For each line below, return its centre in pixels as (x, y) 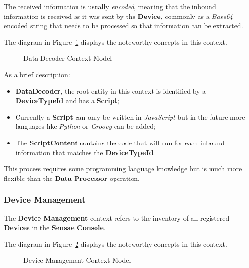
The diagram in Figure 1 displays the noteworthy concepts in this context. (115, 42)
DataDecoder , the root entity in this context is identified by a (111, 91)
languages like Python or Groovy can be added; (85, 126)
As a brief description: (37, 74)
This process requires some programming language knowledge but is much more (123, 169)
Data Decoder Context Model (68, 58)
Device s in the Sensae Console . (55, 227)
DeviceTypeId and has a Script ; (67, 100)
